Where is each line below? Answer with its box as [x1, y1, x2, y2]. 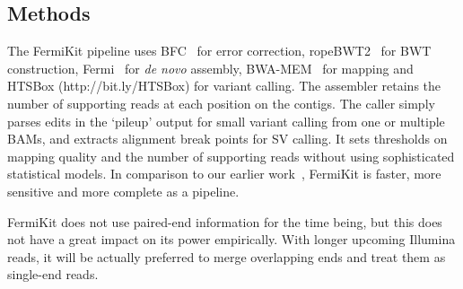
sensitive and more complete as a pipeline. [7, 181, 240, 200]
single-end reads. [7, 265, 99, 284]
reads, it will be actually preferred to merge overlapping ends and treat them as [7, 247, 446, 266]
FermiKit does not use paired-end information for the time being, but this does [7, 212, 442, 231]
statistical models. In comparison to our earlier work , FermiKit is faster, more [7, 164, 441, 183]
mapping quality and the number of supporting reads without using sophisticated [7, 146, 455, 165]
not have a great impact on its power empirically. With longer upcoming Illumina [7, 230, 456, 249]
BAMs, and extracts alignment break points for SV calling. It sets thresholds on [7, 129, 448, 148]
